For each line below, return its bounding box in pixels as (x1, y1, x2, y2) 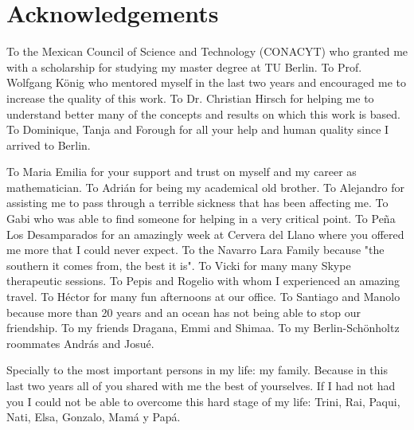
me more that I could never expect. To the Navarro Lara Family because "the (6, 241, 385, 258)
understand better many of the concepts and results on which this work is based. (6, 105, 400, 122)
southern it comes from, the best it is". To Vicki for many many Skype (6, 256, 351, 273)
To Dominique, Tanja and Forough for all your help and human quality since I (6, 121, 389, 138)
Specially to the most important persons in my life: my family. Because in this (6, 362, 388, 378)
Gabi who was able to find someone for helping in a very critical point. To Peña (6, 210, 396, 227)
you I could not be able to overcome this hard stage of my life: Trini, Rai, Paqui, (6, 393, 400, 409)
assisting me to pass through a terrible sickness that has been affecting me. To (6, 194, 389, 211)
